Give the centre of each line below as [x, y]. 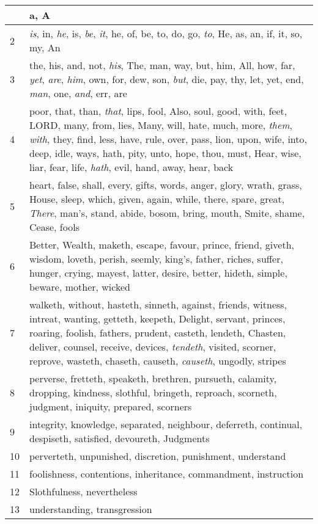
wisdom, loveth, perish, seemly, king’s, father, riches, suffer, [156, 259]
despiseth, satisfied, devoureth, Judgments [120, 438]
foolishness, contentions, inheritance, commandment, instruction [167, 474]
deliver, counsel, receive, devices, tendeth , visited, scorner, [153, 347]
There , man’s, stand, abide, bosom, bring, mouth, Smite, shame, [167, 213]
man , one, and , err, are [78, 93]
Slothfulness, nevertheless [83, 491]
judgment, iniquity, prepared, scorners [111, 406]
